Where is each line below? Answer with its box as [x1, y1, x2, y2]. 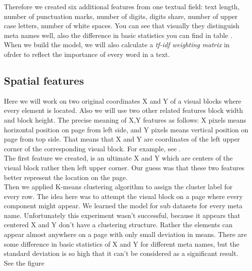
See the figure [4, 257, 45, 268]
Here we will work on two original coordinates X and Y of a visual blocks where [4, 95, 241, 106]
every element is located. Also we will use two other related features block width [4, 105, 243, 115]
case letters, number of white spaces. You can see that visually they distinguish [4, 20, 239, 31]
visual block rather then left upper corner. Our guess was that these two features [4, 162, 245, 172]
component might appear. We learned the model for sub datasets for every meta [4, 200, 243, 211]
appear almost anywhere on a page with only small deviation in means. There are [4, 229, 247, 239]
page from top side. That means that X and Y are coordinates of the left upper [4, 134, 240, 144]
